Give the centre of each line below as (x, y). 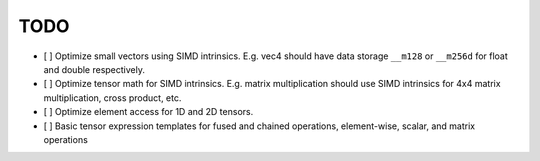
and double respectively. (94, 69)
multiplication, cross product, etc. (112, 97)
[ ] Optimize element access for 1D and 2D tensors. (148, 112)
